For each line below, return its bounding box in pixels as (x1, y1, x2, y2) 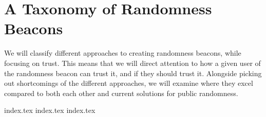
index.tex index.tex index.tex (4, 105, 96, 115)
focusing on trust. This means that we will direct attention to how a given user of (4, 57, 261, 68)
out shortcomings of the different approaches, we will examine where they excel (4, 78, 253, 88)
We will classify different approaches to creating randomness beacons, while (4, 48, 241, 58)
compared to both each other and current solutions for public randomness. (4, 87, 238, 98)
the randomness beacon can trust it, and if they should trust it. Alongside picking (4, 67, 262, 78)
